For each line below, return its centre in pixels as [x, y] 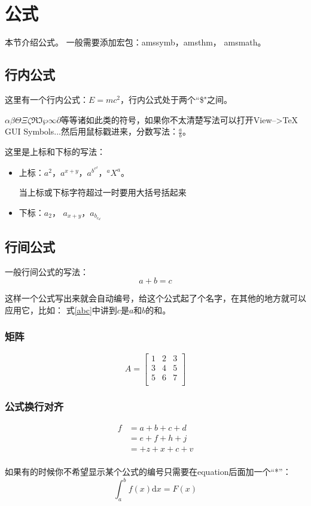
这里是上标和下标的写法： [55, 151]
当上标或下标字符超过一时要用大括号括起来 [103, 192]
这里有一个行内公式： [47, 99]
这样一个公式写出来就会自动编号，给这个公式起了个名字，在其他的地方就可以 [155, 298]
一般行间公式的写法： [47, 271]
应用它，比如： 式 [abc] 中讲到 [61, 310]
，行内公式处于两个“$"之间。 [176, 99]
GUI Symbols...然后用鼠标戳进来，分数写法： [92, 131]
